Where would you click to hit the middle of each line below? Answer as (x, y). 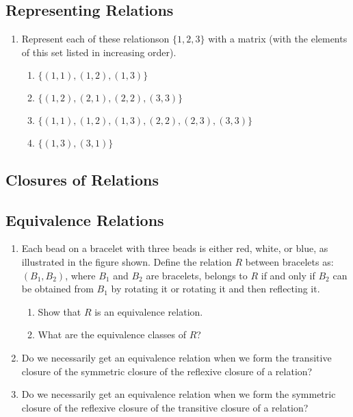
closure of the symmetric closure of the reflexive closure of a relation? (167, 371)
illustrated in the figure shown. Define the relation (127, 261)
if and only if (288, 275)
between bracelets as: (289, 261)
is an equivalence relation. (149, 311)
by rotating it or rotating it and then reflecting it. (215, 289)
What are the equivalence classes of (112, 334)
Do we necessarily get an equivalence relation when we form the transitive (176, 357)
